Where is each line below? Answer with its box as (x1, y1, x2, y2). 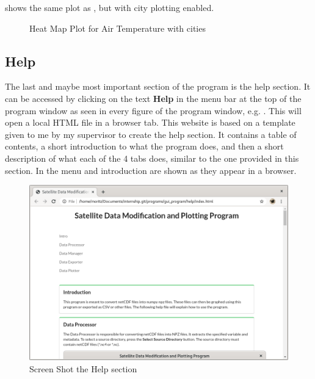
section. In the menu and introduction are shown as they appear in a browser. (5, 164, 297, 176)
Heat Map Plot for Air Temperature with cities (29, 21, 206, 34)
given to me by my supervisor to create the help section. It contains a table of (5, 128, 297, 140)
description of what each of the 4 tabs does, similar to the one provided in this (5, 151, 299, 164)
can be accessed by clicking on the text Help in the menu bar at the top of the (5, 92, 302, 104)
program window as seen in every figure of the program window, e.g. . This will (5, 104, 302, 117)
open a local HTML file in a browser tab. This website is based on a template (5, 116, 295, 129)
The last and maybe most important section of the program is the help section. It (5, 80, 311, 93)
